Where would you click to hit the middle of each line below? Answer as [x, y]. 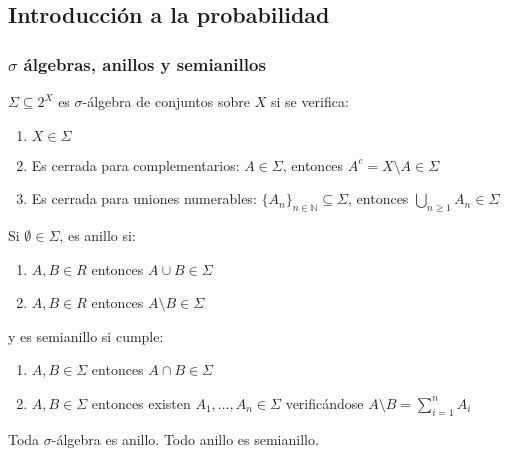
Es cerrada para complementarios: [135, 164]
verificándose [324, 402]
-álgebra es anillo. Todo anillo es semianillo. [185, 438]
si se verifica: [309, 101]
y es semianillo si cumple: [86, 335]
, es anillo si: [97, 234]
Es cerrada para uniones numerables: [144, 198]
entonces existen [141, 402]
